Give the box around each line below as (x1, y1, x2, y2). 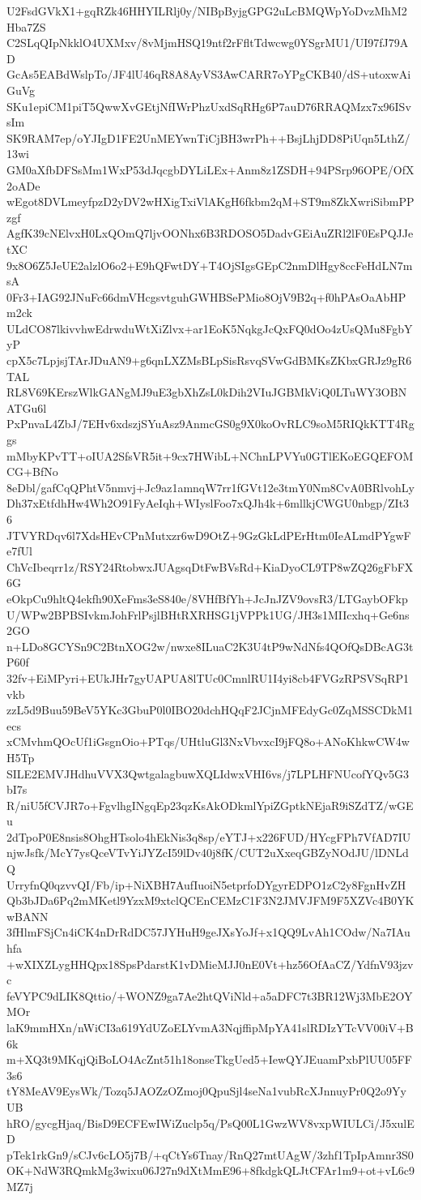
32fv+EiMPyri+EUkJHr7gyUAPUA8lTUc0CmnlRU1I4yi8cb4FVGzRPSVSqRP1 (6, 669, 410, 686)
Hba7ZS (6, 18, 46, 35)
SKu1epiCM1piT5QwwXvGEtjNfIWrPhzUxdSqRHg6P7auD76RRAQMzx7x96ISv (6, 97, 411, 114)
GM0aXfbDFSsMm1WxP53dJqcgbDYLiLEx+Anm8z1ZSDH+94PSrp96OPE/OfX (6, 161, 415, 178)
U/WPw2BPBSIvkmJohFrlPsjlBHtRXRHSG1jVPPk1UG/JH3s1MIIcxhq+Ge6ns (6, 606, 410, 623)
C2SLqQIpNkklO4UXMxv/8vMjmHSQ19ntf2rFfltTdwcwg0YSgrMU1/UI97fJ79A (6, 34, 409, 51)
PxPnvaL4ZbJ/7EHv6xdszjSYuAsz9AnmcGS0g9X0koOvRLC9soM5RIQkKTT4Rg (6, 415, 415, 432)
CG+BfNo (6, 463, 58, 480)
